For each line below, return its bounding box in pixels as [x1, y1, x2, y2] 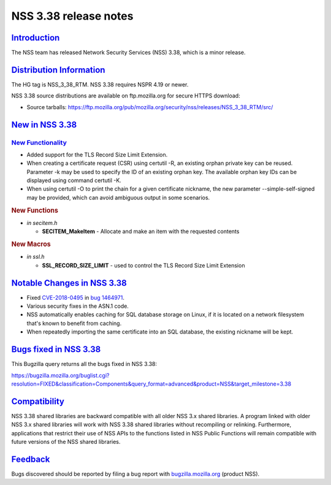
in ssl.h [26, 253, 45, 261]
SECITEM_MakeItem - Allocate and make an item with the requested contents [42, 227, 240, 235]
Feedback [11, 454, 50, 464]
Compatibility [11, 396, 64, 407]
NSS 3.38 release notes [11, 9, 134, 23]
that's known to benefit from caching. [26, 319, 122, 327]
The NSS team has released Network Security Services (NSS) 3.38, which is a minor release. [11, 49, 246, 56]
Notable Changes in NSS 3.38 [11, 278, 127, 288]
